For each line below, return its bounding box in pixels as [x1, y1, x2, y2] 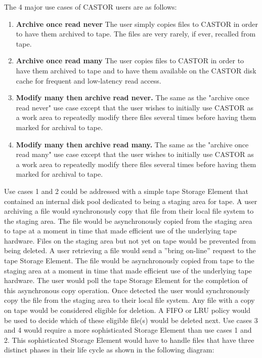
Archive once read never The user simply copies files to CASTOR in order [16, 18, 258, 29]
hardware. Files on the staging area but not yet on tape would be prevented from [4, 235, 256, 246]
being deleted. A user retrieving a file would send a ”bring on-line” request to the [4, 245, 256, 256]
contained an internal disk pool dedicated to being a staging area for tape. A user [4, 195, 257, 206]
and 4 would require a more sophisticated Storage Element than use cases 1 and [4, 325, 252, 335]
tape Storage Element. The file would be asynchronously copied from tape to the [4, 255, 254, 266]
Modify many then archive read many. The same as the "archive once [16, 139, 249, 149]
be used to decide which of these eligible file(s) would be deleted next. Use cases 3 [4, 314, 258, 325]
